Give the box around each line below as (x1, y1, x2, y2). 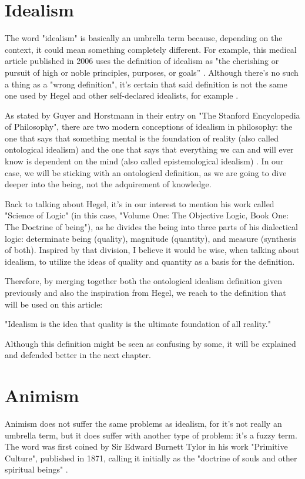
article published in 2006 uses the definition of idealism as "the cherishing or (5, 55, 279, 67)
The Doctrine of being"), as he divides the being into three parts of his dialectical (5, 221, 298, 233)
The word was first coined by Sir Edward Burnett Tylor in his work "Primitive (5, 440, 288, 453)
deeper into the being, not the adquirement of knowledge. (5, 178, 212, 190)
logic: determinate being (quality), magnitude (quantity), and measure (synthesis (5, 232, 296, 244)
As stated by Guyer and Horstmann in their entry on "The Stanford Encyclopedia (5, 109, 300, 121)
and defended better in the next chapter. (5, 349, 151, 361)
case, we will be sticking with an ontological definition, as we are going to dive (5, 166, 287, 178)
